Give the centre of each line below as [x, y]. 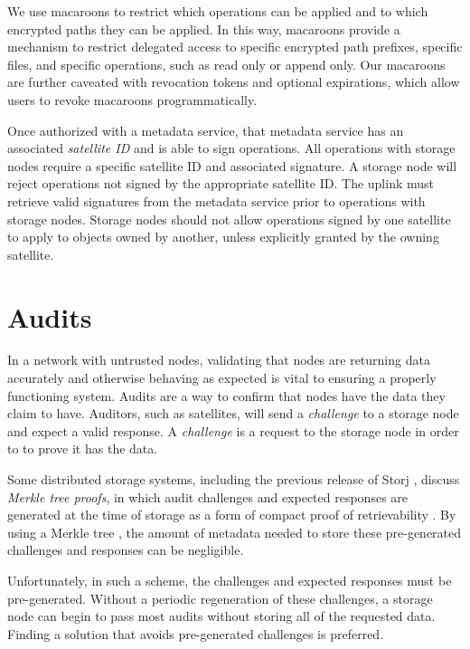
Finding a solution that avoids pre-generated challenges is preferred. [196, 633]
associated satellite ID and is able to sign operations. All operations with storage [231, 148]
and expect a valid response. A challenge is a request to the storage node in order [233, 430]
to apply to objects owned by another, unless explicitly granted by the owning [223, 237]
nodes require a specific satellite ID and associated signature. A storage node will [232, 165]
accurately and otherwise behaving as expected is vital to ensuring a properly [222, 378]
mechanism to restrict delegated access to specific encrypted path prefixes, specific [235, 47]
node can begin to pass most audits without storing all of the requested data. [221, 616]
